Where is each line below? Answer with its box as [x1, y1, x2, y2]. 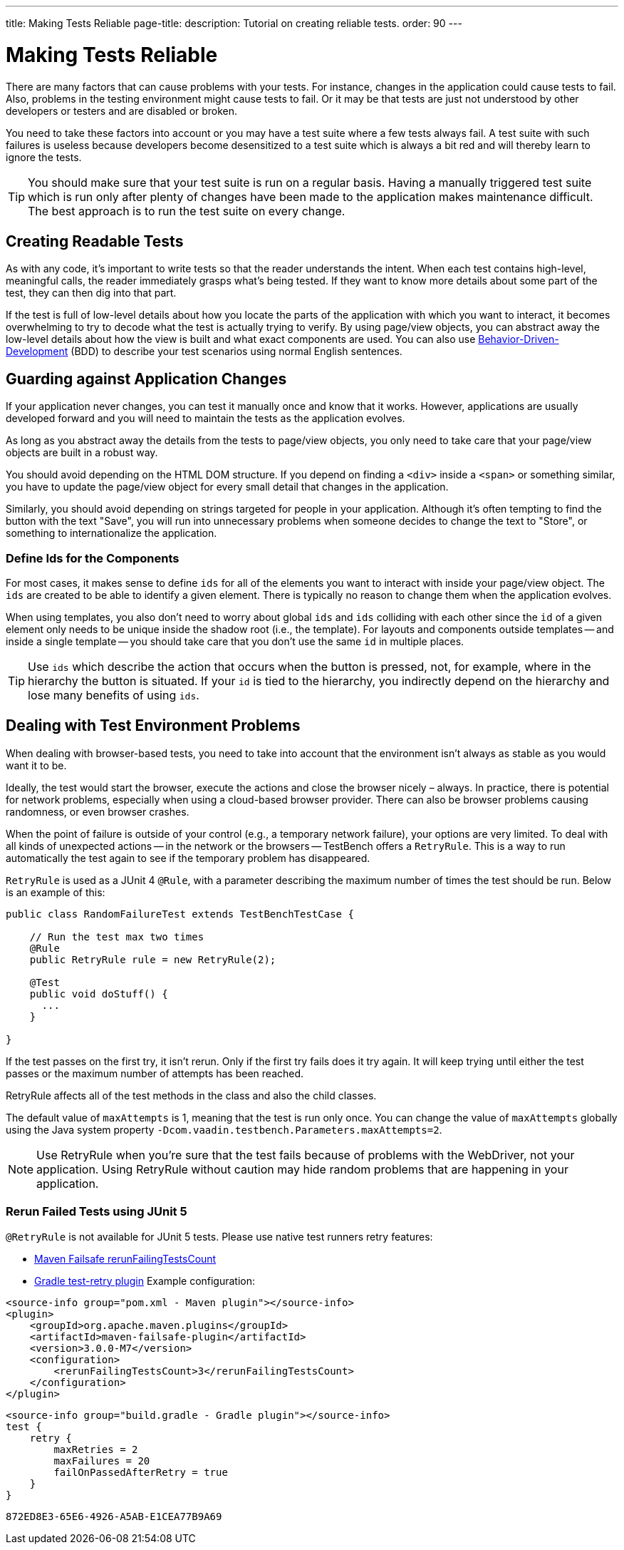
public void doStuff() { [29, 987, 168, 1000]
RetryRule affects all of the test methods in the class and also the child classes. [6, 1089, 377, 1102]
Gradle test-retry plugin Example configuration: [34, 1274, 256, 1287]
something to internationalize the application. [6, 527, 217, 540]
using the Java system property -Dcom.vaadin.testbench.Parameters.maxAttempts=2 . [6, 1123, 442, 1136]
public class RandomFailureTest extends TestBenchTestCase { [6, 908, 354, 920]
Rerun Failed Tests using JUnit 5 [6, 1204, 187, 1219]
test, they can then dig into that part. [6, 287, 177, 299]
